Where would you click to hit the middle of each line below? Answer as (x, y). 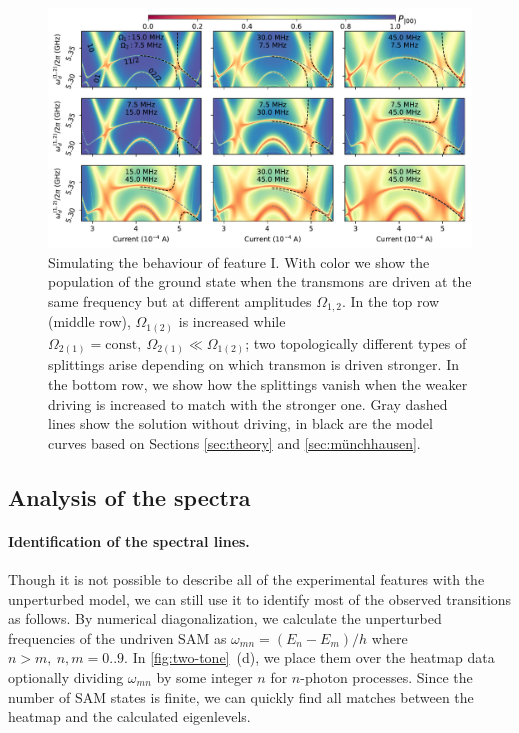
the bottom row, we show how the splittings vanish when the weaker (258, 384)
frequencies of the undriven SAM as (117, 637)
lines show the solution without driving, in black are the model (240, 423)
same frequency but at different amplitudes (180, 300)
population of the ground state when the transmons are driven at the (260, 281)
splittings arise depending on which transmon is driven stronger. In (253, 364)
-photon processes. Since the (386, 676)
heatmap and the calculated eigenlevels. (129, 716)
